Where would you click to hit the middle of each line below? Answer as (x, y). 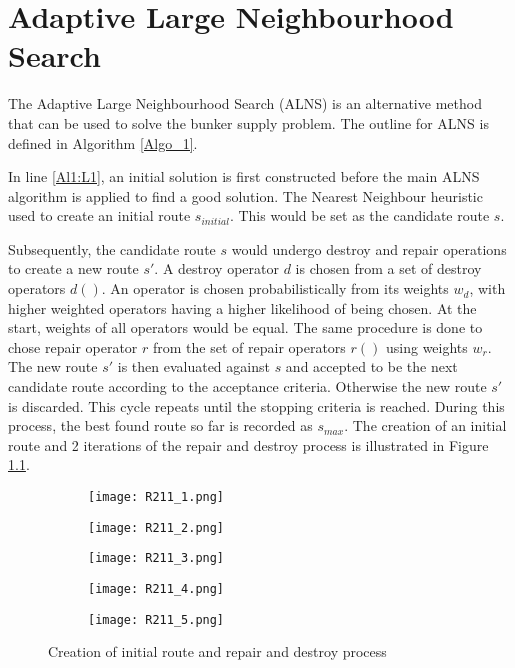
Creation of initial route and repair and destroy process (217, 651)
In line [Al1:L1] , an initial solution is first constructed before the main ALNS (244, 176)
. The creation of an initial (425, 425)
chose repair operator (73, 346)
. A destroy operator (216, 268)
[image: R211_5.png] (156, 619)
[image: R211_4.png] (156, 588)
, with (487, 288)
